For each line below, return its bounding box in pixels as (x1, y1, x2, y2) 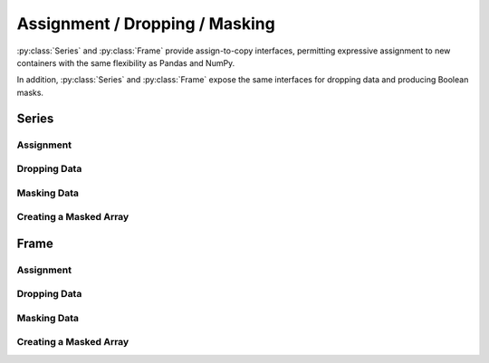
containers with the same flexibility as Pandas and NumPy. (16, 57, 235, 68)
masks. (16, 87, 44, 98)
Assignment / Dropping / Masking (16, 14, 275, 33)
